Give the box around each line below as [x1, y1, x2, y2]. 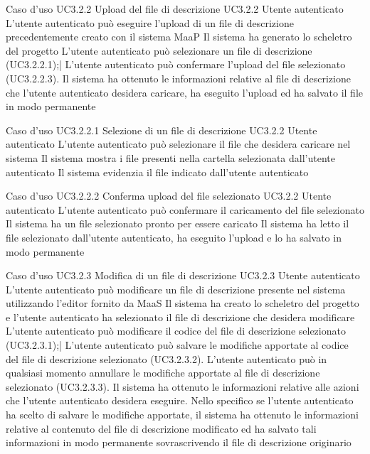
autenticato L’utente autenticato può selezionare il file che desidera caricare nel [6, 136, 351, 151]
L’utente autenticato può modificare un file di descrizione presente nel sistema [6, 281, 346, 296]
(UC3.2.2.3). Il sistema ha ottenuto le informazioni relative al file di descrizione [6, 70, 351, 85]
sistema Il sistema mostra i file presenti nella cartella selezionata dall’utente [6, 150, 335, 165]
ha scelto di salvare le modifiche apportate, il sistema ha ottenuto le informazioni [6, 407, 359, 422]
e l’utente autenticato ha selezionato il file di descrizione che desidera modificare [6, 309, 355, 324]
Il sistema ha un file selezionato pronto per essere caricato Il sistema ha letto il [6, 216, 349, 231]
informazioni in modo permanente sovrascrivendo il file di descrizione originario [6, 435, 351, 450]
